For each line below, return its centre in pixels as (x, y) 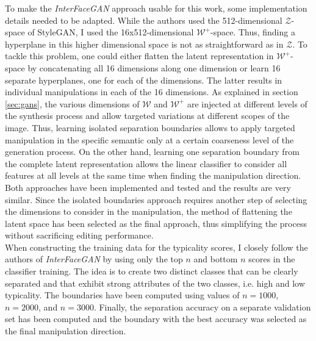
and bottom (216, 259)
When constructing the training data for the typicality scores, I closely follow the (156, 247)
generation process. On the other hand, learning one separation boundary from (152, 152)
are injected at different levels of (247, 103)
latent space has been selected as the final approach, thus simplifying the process (156, 223)
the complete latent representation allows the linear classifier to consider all (146, 163)
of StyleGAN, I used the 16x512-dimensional (111, 32)
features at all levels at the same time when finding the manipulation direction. (153, 175)
